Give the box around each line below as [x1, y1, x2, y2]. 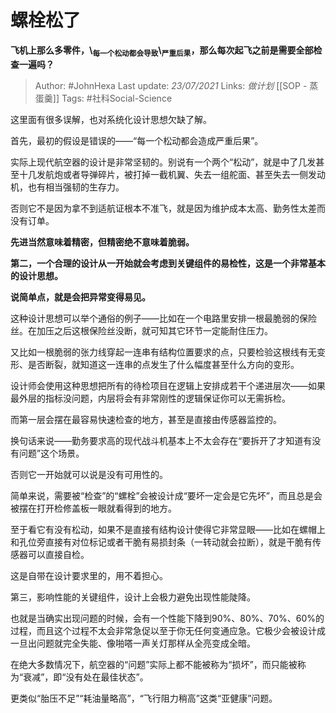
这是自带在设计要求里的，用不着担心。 [10, 569, 168, 581]
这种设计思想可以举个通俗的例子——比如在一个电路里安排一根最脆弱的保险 [10, 312, 317, 324]
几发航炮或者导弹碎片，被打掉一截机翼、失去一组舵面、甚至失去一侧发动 [27, 168, 326, 180]
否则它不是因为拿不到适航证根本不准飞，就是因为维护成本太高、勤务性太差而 [10, 202, 326, 214]
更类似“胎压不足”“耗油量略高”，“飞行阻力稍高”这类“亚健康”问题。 [10, 692, 278, 704]
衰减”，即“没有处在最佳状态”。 [23, 671, 149, 683]
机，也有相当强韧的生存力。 [10, 181, 125, 193]
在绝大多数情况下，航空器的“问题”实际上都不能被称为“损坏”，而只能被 [10, 658, 298, 670]
